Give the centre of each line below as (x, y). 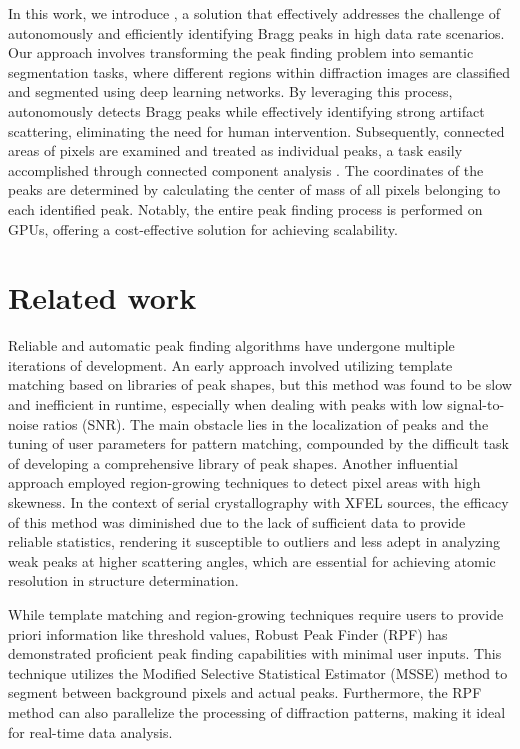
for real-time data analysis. (90, 731)
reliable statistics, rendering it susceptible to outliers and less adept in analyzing (254, 541)
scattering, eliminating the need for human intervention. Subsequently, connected (256, 130)
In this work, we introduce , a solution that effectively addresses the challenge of (254, 13)
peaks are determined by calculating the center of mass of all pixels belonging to (254, 189)
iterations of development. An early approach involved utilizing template (230, 364)
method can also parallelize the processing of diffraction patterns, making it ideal (257, 711)
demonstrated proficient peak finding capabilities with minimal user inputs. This (255, 653)
